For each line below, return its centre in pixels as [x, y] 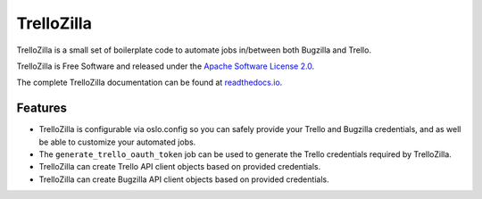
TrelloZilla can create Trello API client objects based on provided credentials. [180, 167]
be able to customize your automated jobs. [117, 142]
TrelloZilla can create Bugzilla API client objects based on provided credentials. [184, 179]
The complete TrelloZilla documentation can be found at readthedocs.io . [150, 83]
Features [42, 108]
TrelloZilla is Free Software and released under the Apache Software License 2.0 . [166, 66]
